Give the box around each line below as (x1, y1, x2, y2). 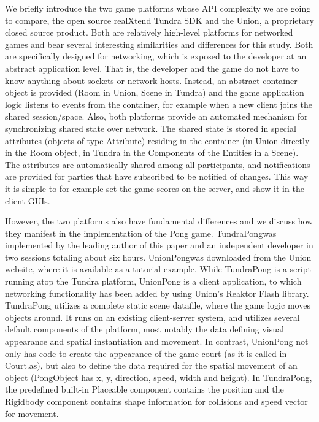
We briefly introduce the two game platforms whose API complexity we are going (5, 2, 311, 14)
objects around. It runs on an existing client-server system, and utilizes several (5, 310, 300, 323)
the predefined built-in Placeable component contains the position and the (5, 383, 284, 396)
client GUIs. (5, 194, 50, 207)
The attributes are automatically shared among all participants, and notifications (5, 158, 310, 171)
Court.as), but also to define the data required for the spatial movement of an (5, 359, 298, 372)
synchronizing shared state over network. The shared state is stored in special (5, 121, 296, 134)
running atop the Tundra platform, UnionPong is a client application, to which (5, 275, 302, 288)
